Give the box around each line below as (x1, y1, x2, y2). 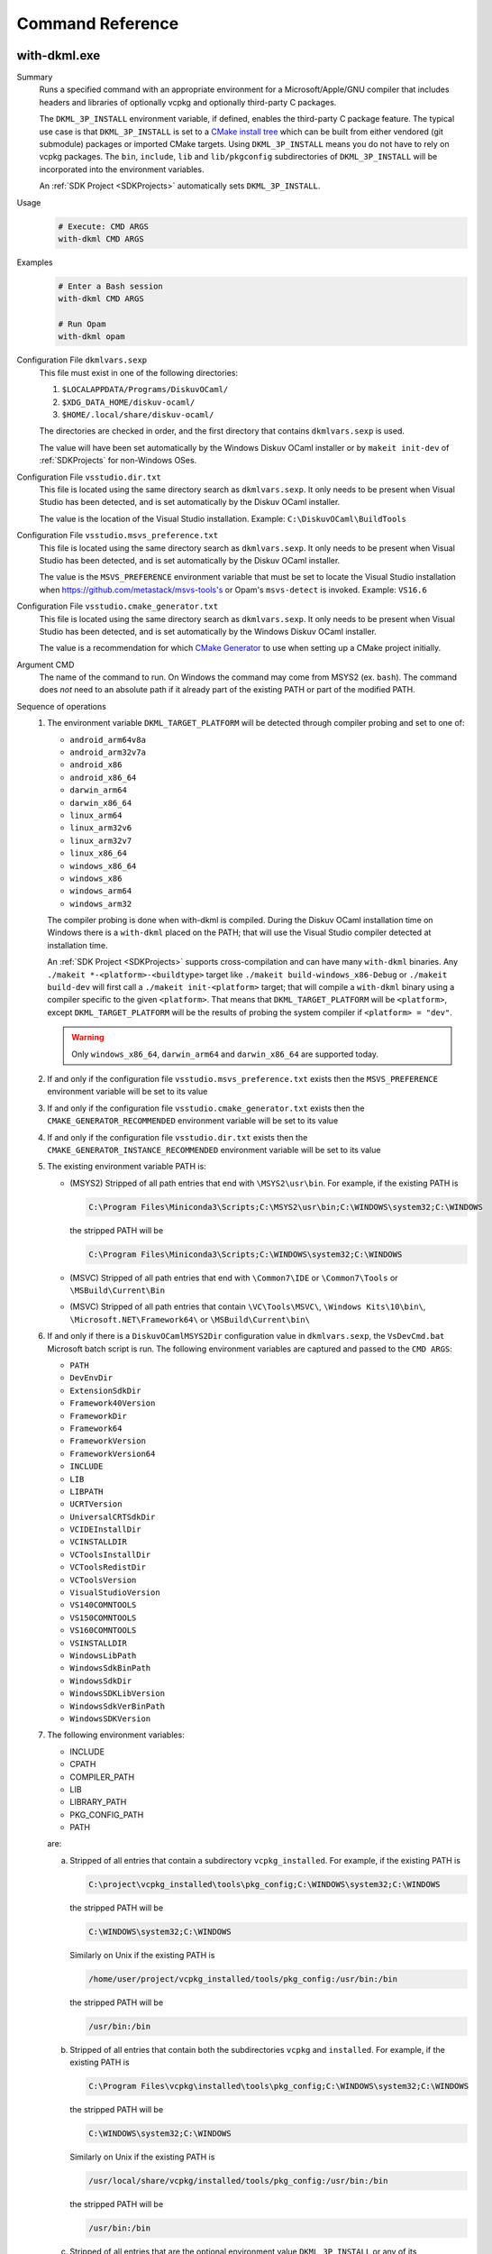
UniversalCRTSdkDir (69, 1511, 156, 1522)
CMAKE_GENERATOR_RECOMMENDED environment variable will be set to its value (47, 1115, 339, 1126)
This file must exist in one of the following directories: (39, 367, 239, 378)
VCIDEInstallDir (69, 1525, 141, 1535)
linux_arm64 (69, 810, 123, 820)
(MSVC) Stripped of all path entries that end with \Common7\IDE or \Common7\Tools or (69, 1272, 398, 1283)
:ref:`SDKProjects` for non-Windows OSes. (39, 455, 197, 466)
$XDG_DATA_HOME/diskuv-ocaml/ (61, 397, 196, 408)
